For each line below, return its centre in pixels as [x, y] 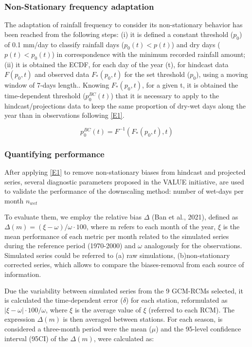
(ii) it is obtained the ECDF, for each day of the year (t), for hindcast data [117, 64]
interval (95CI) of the [36, 338]
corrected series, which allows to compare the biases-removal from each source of [124, 265]
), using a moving [222, 74]
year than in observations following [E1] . [64, 115]
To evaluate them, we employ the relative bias [73, 217]
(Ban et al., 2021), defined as [195, 217]
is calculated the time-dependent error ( [64, 300]
